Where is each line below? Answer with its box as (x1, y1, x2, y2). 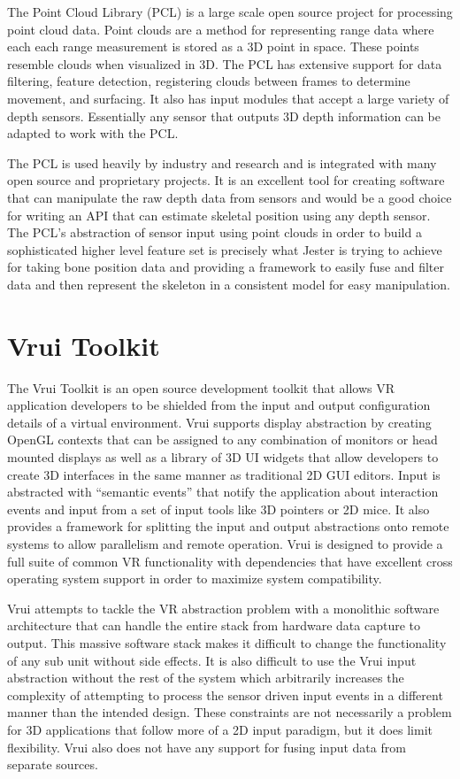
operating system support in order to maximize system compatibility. (7, 569, 382, 588)
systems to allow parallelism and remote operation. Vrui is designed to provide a (7, 534, 443, 552)
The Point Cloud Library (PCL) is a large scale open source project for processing (7, 3, 453, 20)
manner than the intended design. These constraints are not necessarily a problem (7, 703, 452, 721)
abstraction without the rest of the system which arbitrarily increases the (7, 668, 404, 687)
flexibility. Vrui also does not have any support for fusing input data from (7, 737, 406, 756)
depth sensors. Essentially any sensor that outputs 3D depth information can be (7, 106, 441, 125)
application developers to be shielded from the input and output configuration (7, 396, 431, 414)
